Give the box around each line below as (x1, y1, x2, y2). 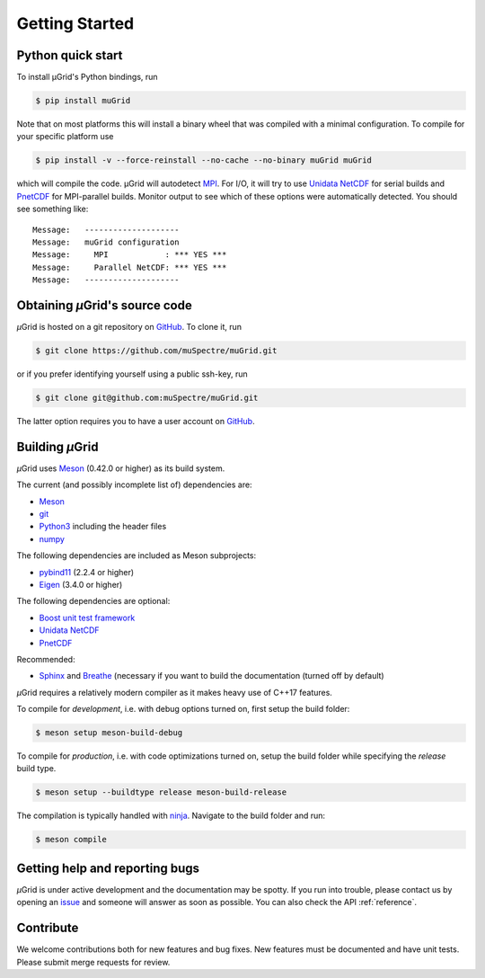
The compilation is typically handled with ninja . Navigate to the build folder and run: (16, 810, 326, 822)
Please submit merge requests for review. (16, 956, 171, 967)
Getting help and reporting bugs (16, 860, 200, 876)
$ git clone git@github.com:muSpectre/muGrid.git (35, 392, 259, 403)
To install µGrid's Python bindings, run (16, 72, 158, 83)
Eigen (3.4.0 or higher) (39, 580, 123, 590)
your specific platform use (16, 131, 114, 142)
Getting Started (16, 13, 135, 33)
